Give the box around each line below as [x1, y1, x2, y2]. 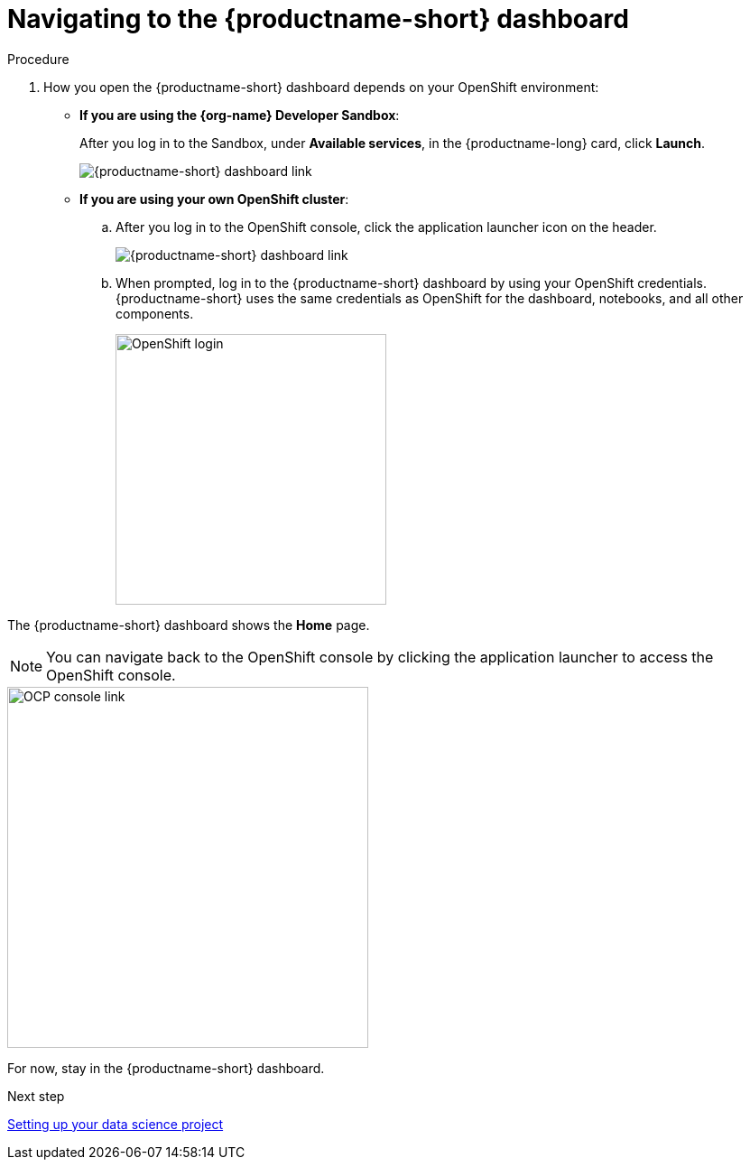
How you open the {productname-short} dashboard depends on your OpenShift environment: [43, 79, 599, 95]
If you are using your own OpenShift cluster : [79, 190, 349, 207]
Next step [7, 1088, 65, 1104]
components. [116, 305, 194, 321]
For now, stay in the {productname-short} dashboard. [7, 1060, 325, 1076]
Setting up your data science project [7, 1116, 224, 1132]
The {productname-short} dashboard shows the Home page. [7, 616, 370, 633]
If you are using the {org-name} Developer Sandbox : [79, 107, 400, 123]
